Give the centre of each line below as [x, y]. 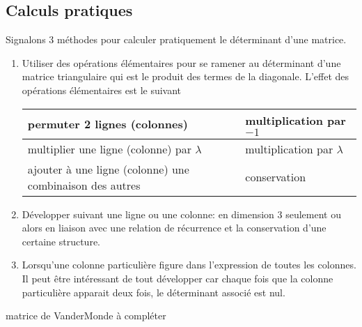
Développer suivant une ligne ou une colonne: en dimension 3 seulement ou [181, 214]
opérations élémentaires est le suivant [102, 90]
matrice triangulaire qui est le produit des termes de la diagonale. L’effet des [186, 76]
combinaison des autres [84, 185]
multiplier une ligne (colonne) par [110, 149]
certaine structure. [61, 241]
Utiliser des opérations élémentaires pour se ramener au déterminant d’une [181, 62]
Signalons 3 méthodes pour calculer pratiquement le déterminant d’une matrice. [176, 39]
